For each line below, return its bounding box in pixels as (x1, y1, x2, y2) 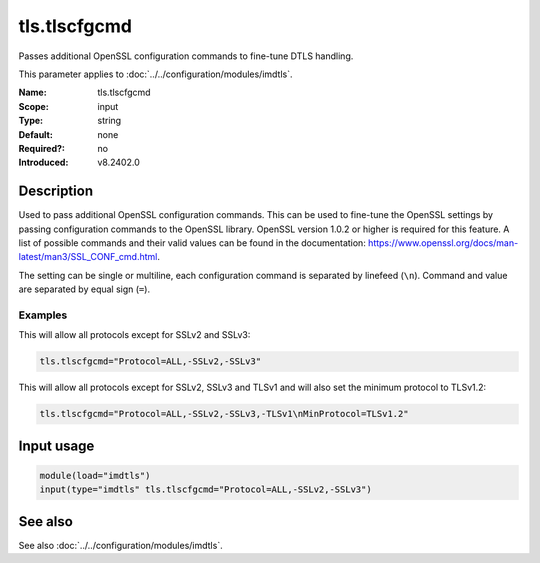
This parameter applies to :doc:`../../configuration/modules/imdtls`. (18, 68, 293, 80)
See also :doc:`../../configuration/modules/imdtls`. (18, 539, 224, 551)
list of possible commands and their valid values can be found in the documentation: (18, 236, 367, 249)
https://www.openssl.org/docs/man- (368, 236, 519, 249)
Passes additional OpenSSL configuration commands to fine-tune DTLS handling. (18, 50, 354, 62)
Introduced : (18, 156, 69, 169)
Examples (18, 308, 68, 322)
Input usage (18, 437, 95, 454)
